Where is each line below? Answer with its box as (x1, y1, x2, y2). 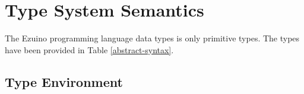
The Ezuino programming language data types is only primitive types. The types (5, 32, 300, 44)
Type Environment (5, 72, 123, 90)
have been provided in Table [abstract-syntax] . (5, 43, 174, 56)
